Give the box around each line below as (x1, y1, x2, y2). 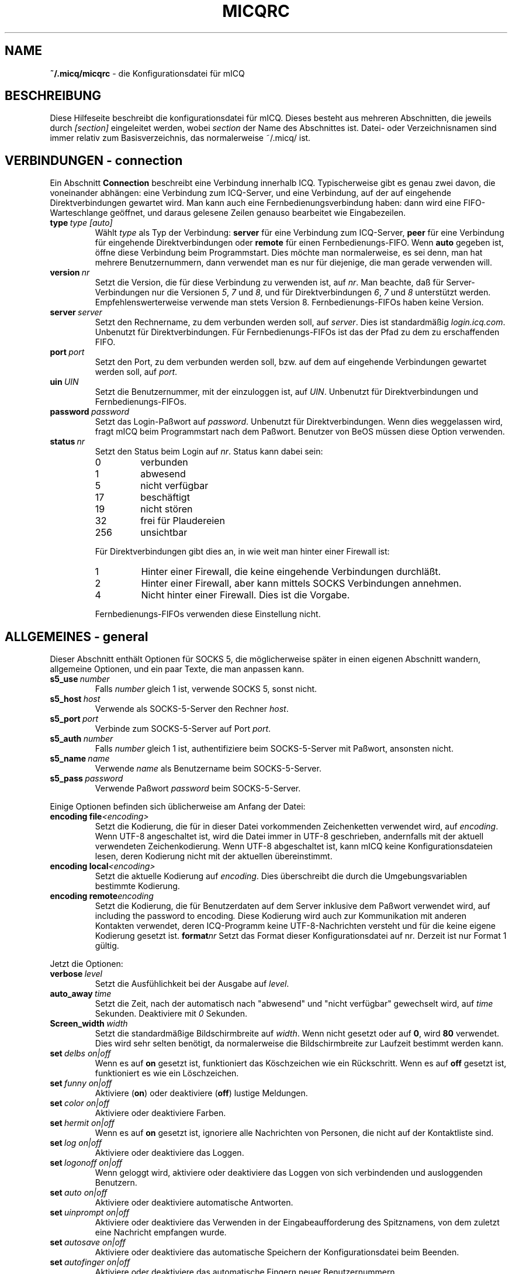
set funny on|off (50, 1078, 112, 1089)
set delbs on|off (50, 1048, 111, 1059)
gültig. (95, 941, 119, 951)
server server (50, 307, 102, 318)
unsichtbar (140, 526, 188, 539)
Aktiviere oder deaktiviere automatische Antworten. (95, 1197, 293, 1208)
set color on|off (50, 1098, 110, 1108)
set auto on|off (50, 1187, 108, 1198)
